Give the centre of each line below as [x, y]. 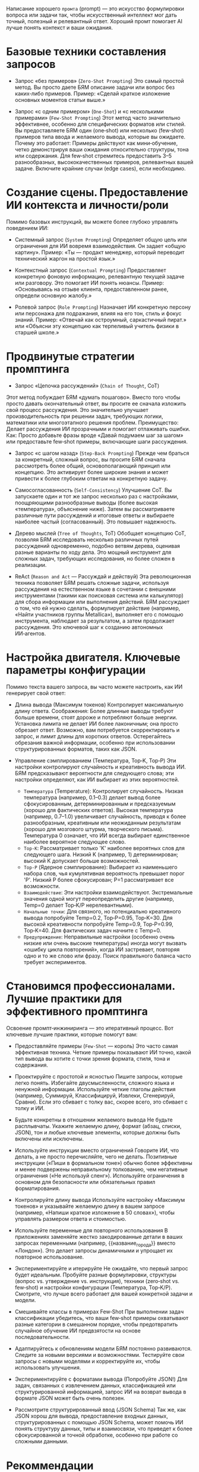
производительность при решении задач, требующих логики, [85, 416]
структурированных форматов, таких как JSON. [76, 749]
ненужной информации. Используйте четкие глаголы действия [95, 1089]
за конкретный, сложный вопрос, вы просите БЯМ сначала [90, 459]
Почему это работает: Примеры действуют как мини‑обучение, [96, 143]
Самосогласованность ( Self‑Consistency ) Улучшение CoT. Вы [93, 490]
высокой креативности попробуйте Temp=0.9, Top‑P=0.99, [99, 924]
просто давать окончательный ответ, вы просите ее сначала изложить [96, 403]
